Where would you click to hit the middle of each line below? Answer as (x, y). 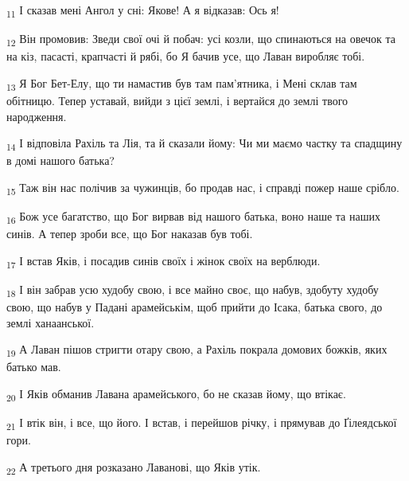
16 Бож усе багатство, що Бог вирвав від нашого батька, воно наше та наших (193, 217)
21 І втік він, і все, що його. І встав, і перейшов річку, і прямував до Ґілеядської (202, 423)
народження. (37, 116)
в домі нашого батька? (60, 160)
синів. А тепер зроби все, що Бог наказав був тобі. (130, 234)
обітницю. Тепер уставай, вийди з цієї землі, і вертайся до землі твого (177, 100)
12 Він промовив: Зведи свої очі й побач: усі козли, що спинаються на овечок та (201, 39)
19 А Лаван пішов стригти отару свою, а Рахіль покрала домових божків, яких (197, 350)
